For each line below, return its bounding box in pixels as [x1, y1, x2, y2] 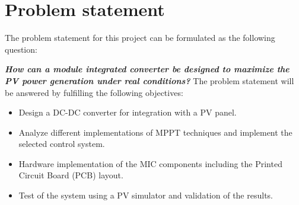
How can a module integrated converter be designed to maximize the [5, 63, 290, 75]
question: [5, 43, 37, 55]
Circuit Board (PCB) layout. [18, 169, 123, 181]
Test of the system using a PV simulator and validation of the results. [18, 189, 273, 201]
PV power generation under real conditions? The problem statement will [5, 74, 294, 87]
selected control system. [18, 137, 105, 150]
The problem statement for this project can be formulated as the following [5, 31, 275, 44]
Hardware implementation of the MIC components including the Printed [18, 157, 282, 169]
